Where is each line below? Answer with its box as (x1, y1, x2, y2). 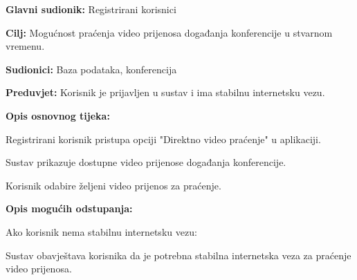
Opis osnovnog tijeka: (6, 108, 110, 122)
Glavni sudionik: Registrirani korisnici (6, 2, 176, 16)
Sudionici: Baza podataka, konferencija (6, 62, 177, 76)
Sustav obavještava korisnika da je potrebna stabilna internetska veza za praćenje (6, 248, 351, 262)
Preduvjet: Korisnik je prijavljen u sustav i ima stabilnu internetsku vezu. (6, 85, 325, 100)
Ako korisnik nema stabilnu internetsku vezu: (6, 224, 197, 239)
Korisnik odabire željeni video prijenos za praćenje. (6, 178, 221, 192)
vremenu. (6, 39, 45, 53)
